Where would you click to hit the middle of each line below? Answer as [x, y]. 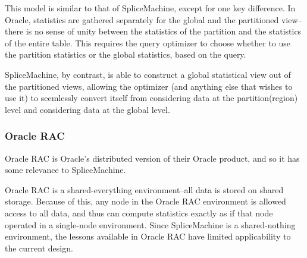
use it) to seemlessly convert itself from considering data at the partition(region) [151, 98]
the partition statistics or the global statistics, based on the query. [126, 54]
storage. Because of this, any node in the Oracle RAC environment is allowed [145, 201]
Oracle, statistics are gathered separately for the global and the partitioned [142, 19]
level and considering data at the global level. [87, 109]
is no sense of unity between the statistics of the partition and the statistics [164, 31]
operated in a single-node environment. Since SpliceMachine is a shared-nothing [150, 224]
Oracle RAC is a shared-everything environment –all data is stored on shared [144, 189]
